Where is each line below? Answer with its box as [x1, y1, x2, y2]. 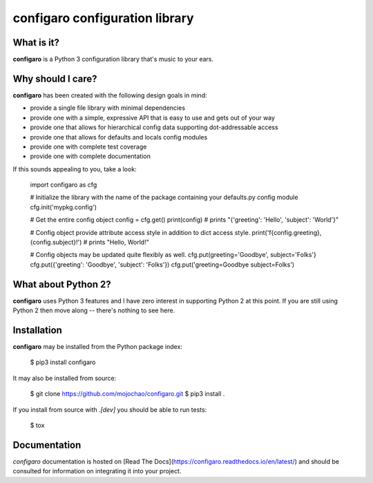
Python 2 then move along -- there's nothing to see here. [12, 306, 175, 314]
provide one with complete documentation [30, 152, 151, 160]
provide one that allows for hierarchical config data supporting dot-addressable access [30, 123, 279, 131]
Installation [12, 324, 62, 336]
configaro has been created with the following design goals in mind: [12, 91, 207, 100]
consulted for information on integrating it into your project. [12, 467, 182, 475]
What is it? [12, 37, 60, 48]
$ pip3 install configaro [30, 358, 96, 366]
